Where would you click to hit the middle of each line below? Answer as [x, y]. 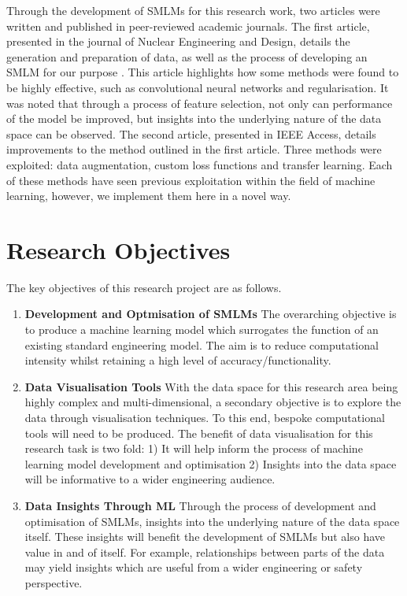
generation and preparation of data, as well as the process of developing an [187, 56]
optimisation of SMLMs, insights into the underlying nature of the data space [212, 521]
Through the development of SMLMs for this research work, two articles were [193, 10]
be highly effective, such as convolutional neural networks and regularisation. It [198, 87]
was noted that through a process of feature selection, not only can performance [200, 103]
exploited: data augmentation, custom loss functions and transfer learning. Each [200, 164]
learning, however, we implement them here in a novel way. [149, 196]
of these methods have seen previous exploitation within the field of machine [191, 180]
